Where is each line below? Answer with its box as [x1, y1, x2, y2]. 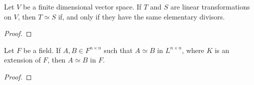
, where [182, 44, 204, 55]
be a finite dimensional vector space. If [23, 1, 142, 11]
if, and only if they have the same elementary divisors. [58, 11, 225, 21]
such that [104, 44, 133, 55]
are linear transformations [170, 1, 250, 11]
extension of [4, 54, 41, 65]
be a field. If [23, 44, 61, 55]
